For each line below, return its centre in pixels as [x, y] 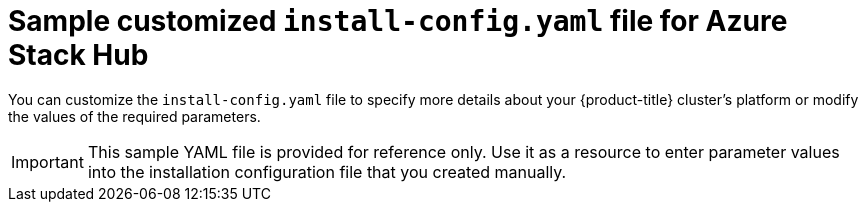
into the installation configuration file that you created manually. [327, 171]
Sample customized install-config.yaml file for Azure [398, 21]
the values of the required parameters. [134, 116]
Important [47, 161]
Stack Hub [78, 55]
